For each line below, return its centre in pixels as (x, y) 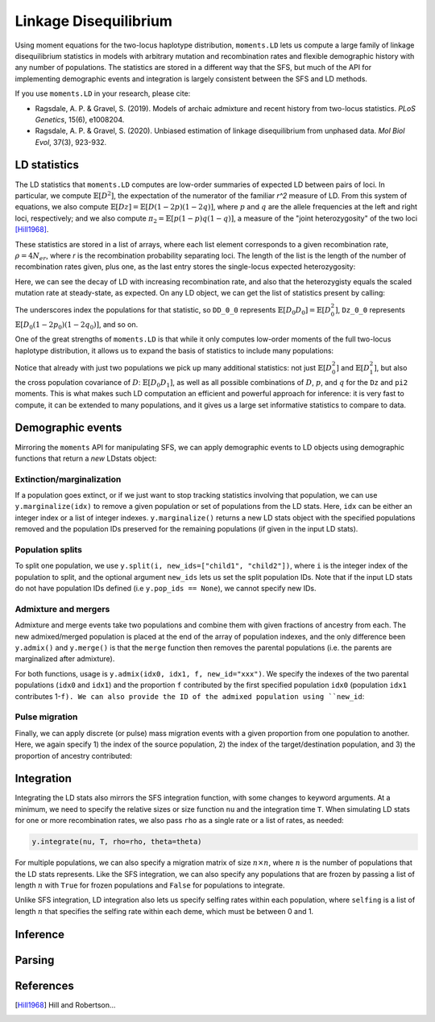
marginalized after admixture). (65, 659)
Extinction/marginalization (68, 479)
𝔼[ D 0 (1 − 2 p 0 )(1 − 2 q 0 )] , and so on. (77, 325)
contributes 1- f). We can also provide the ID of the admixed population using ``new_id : (190, 696)
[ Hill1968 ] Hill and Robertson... (65, 1005)
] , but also (390, 368)
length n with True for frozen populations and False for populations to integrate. (150, 885)
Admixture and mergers (62, 609)
